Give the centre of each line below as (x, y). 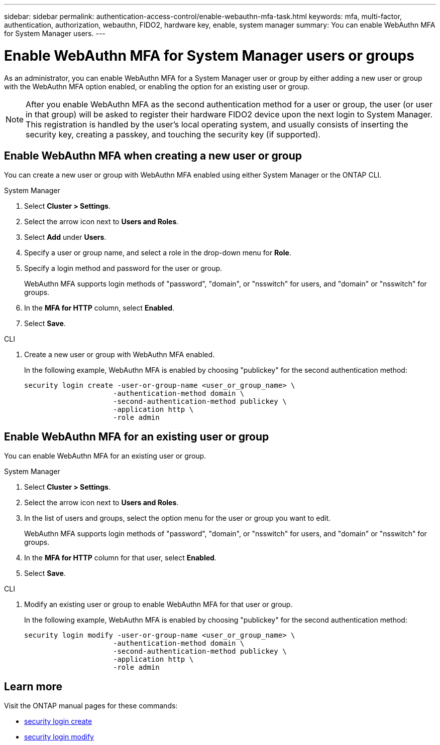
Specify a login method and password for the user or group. (123, 268)
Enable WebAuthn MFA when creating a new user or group (153, 156)
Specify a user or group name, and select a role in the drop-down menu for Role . (158, 253)
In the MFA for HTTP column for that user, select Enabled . (120, 558)
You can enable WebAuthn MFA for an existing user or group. (105, 456)
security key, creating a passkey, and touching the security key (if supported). (173, 134)
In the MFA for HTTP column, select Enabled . (99, 308)
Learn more (33, 686)
